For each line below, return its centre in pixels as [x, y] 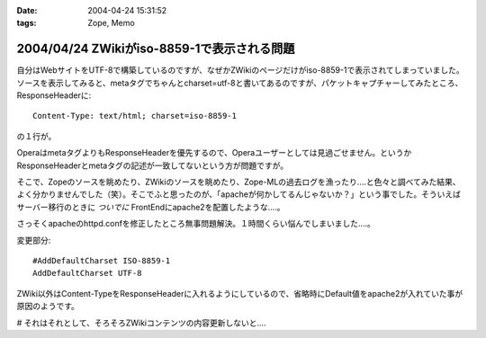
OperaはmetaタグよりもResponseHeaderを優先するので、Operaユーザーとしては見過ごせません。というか [214, 153]
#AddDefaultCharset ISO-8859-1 [102, 260]
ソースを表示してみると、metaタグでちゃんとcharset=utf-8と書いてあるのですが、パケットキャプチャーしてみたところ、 [240, 83]
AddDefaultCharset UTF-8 [87, 273]
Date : [27, 10]
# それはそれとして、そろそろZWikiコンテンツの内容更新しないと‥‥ [141, 323]
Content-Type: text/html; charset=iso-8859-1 [135, 116]
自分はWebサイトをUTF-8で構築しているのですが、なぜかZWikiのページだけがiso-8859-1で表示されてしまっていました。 [241, 70]
